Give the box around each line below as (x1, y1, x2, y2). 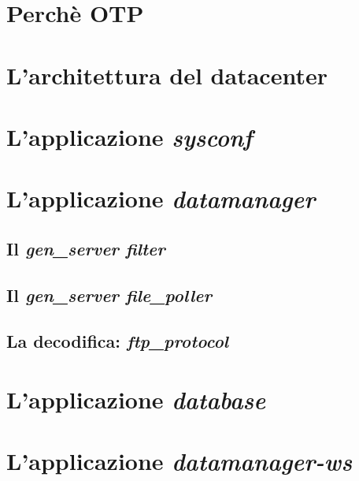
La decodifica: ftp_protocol (6, 329, 229, 353)
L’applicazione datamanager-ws (6, 445, 353, 478)
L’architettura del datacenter (6, 58, 328, 91)
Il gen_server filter (6, 236, 165, 260)
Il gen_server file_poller (6, 282, 212, 307)
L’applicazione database (6, 383, 266, 416)
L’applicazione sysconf (6, 120, 253, 153)
